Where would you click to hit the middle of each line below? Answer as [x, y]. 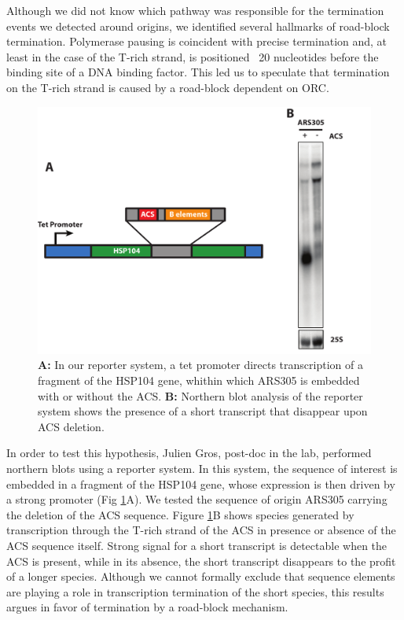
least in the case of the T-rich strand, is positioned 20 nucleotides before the [193, 56]
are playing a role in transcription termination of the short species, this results [195, 591]
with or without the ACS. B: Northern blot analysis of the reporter [200, 395]
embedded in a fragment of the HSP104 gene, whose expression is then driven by [201, 483]
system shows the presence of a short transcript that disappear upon [203, 411]
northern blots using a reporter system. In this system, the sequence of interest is [202, 468]
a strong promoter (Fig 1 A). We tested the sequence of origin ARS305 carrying [197, 499]
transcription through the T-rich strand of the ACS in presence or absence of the [201, 530]
